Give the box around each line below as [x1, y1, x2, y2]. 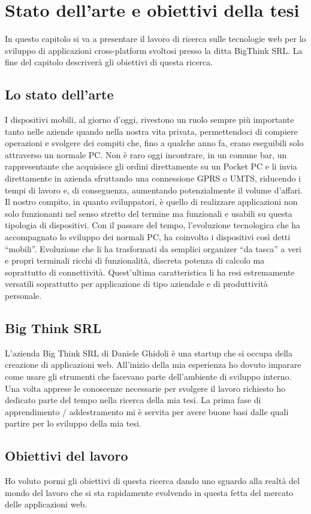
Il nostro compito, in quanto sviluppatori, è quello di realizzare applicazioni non [5, 195, 298, 208]
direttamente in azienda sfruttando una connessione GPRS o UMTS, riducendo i [5, 172, 301, 185]
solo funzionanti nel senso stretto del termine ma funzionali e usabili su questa [5, 207, 292, 219]
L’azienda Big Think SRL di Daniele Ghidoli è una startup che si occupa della [5, 346, 293, 359]
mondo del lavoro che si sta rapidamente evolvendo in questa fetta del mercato [5, 486, 294, 498]
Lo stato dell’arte [5, 85, 114, 104]
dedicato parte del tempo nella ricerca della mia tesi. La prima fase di [5, 394, 261, 406]
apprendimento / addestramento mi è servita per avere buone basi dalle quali [5, 405, 289, 418]
